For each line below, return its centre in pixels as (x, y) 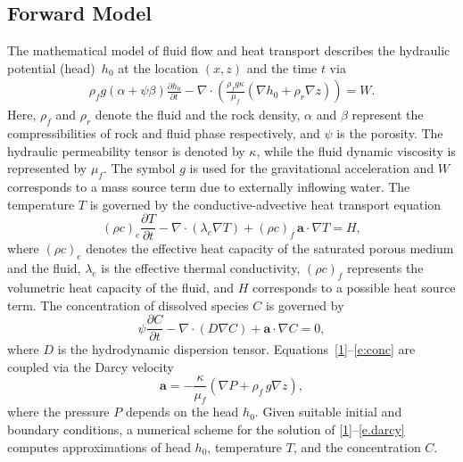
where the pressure (58, 412)
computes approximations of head (99, 446)
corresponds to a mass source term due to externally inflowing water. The (209, 187)
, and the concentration (357, 446)
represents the (385, 268)
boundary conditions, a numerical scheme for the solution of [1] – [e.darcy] (206, 429)
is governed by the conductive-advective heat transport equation (265, 204)
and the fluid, (44, 268)
